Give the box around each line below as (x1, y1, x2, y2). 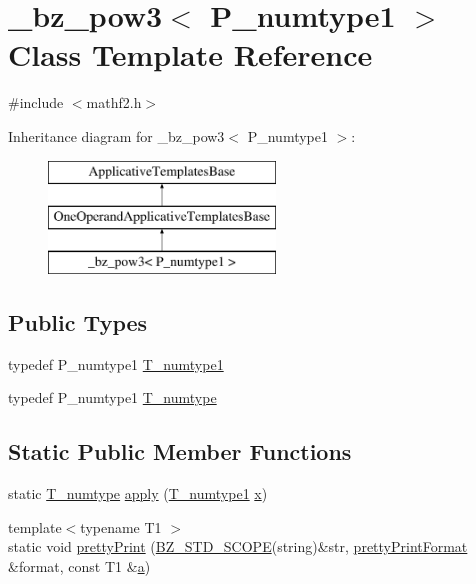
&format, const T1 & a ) (8, 555, 151, 576)
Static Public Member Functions (8, 436, 352, 467)
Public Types (8, 306, 148, 337)
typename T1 (80, 516, 162, 537)
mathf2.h (86, 92, 142, 113)
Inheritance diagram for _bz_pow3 (8, 125, 225, 146)
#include (8, 92, 64, 113)
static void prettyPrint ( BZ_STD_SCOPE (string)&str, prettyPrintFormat (8, 536, 468, 557)
